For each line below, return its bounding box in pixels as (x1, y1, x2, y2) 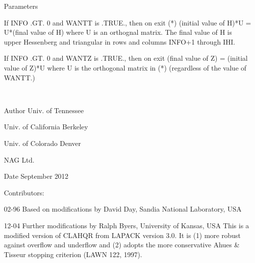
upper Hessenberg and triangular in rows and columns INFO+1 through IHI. (4, 36, 235, 47)
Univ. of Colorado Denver (4, 138, 81, 148)
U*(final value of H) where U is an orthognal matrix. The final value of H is (4, 27, 232, 37)
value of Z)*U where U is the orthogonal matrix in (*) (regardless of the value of (4, 62, 247, 72)
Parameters (4, 1, 38, 11)
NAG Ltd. (4, 154, 35, 165)
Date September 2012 (4, 171, 69, 181)
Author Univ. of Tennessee (4, 105, 84, 115)
